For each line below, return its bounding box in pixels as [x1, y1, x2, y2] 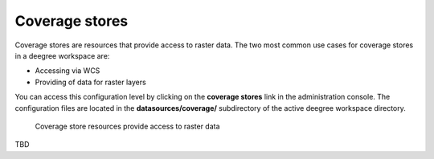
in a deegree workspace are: [14, 51, 110, 60]
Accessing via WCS [35, 66, 100, 75]
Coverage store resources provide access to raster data [35, 121, 220, 131]
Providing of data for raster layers [35, 77, 146, 87]
